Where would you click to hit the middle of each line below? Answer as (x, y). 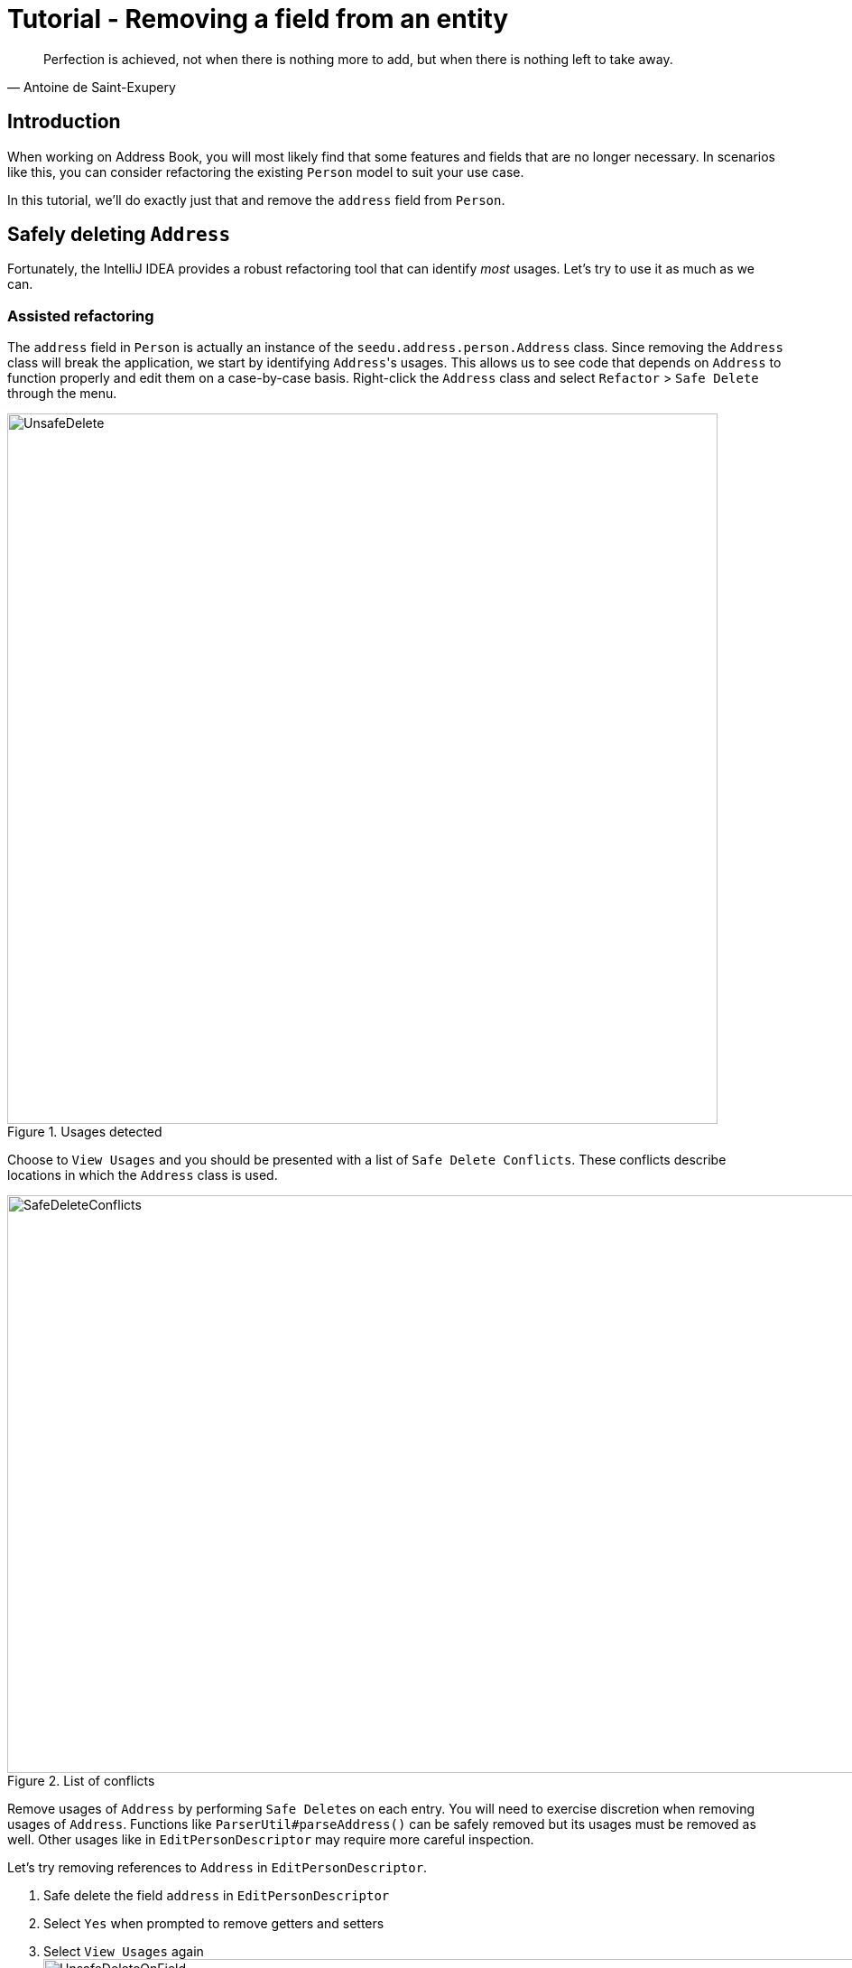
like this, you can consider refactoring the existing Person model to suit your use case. (266, 172)
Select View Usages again (124, 1952)
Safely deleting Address (119, 235)
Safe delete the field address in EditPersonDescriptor (217, 1896)
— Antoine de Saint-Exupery (92, 87)
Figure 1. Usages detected (85, 1132)
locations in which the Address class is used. (143, 1175)
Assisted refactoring (81, 316)
